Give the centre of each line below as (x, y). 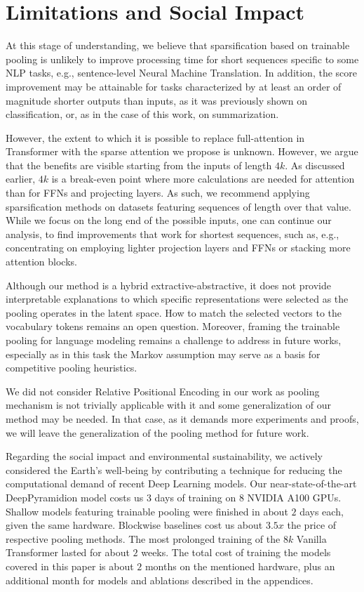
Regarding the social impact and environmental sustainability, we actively (164, 456)
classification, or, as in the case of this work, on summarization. (142, 114)
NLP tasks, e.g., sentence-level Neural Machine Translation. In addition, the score (181, 73)
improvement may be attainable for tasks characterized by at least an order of (174, 86)
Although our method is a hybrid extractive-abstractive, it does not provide (169, 285)
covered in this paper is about (70, 566)
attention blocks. (41, 262)
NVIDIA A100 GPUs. (294, 497)
